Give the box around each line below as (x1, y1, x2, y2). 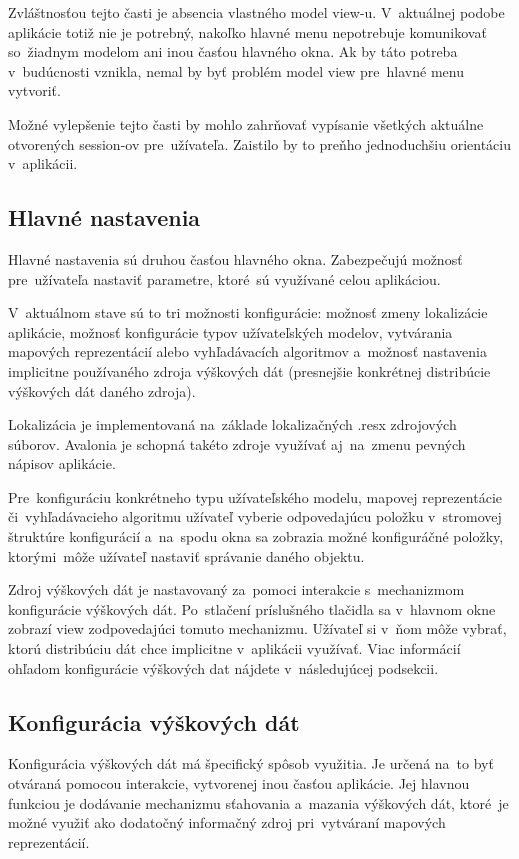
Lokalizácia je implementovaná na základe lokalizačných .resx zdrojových (8, 414, 457, 435)
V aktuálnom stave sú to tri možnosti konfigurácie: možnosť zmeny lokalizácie (8, 302, 488, 323)
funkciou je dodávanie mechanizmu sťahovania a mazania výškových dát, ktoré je (8, 792, 509, 813)
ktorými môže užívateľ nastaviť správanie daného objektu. (8, 545, 365, 566)
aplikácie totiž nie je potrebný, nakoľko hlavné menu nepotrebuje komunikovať (8, 21, 487, 42)
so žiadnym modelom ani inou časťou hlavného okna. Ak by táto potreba (8, 41, 458, 62)
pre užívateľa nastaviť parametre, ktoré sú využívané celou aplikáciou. (8, 268, 441, 289)
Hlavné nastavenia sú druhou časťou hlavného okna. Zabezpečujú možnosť (8, 248, 463, 269)
